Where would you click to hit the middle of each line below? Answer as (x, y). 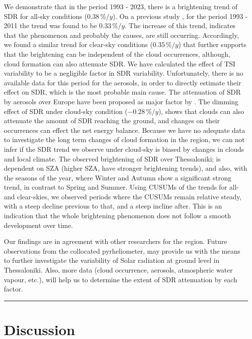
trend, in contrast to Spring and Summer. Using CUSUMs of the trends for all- (121, 187)
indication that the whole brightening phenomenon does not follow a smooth (118, 216)
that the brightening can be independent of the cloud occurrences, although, (117, 54)
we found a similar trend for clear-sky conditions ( (79, 44)
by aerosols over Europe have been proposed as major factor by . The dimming (121, 101)
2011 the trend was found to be (50, 25)
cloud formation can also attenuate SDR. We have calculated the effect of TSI (120, 63)
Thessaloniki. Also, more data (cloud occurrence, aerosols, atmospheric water (118, 270)
